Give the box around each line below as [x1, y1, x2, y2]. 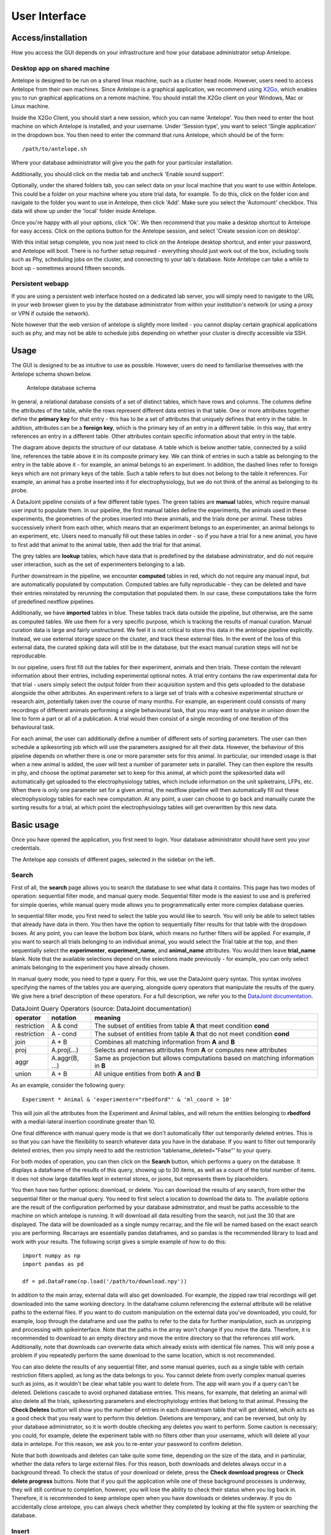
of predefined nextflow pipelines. [11, 598, 95, 605]
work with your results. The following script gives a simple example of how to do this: [11, 1238, 227, 1245]
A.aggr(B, [51, 1054, 79, 1062]
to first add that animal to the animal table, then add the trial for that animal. [11, 541, 202, 548]
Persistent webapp [11, 279, 69, 288]
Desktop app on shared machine [11, 64, 110, 72]
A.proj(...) [51, 1046, 79, 1054]
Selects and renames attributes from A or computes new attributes [94, 1046, 287, 1054]
